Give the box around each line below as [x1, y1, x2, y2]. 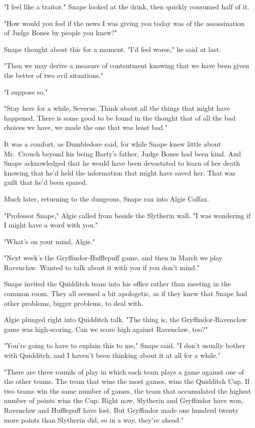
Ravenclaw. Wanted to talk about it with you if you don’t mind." [4, 262, 200, 272]
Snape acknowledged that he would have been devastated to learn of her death [4, 158, 240, 168]
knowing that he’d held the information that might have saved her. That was [4, 167, 235, 177]
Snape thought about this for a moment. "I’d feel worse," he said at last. [4, 44, 221, 54]
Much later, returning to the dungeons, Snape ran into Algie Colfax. [4, 193, 209, 203]
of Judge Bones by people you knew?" [4, 27, 117, 38]
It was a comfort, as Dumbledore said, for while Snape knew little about [4, 138, 221, 149]
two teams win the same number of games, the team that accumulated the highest [4, 385, 251, 396]
